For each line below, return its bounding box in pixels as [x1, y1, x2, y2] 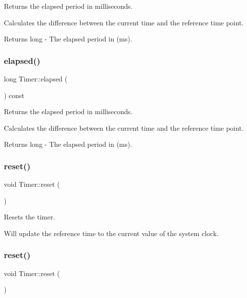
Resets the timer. [4, 212, 55, 222]
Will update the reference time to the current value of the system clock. [4, 228, 219, 238]
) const [4, 90, 25, 100]
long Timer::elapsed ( [4, 74, 68, 83]
